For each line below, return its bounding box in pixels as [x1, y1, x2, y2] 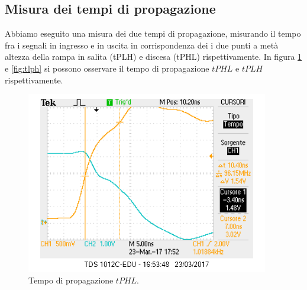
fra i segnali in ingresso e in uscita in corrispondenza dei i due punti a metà [5, 38, 279, 51]
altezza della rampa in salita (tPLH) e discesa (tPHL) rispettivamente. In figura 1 [5, 50, 302, 63]
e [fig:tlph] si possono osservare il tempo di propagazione [5, 62, 209, 74]
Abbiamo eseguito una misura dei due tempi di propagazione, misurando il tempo [5, 27, 301, 40]
